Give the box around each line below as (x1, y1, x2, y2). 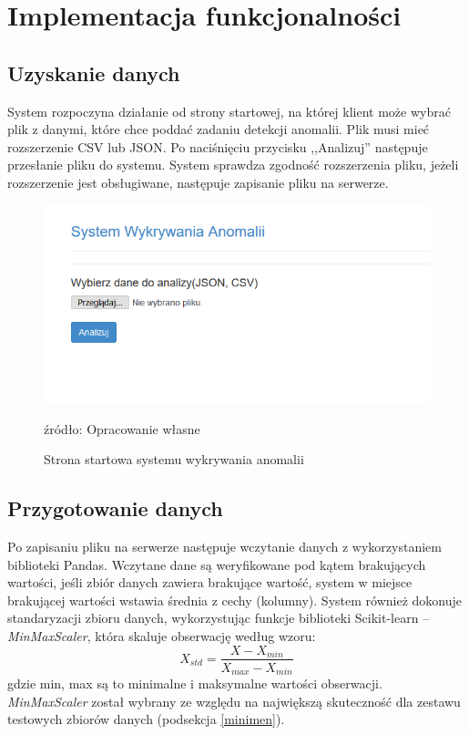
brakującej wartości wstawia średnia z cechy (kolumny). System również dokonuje (7, 590, 462, 609)
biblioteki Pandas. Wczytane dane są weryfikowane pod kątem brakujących (7, 554, 426, 574)
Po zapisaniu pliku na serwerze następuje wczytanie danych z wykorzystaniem (7, 536, 442, 555)
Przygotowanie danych (7, 494, 223, 523)
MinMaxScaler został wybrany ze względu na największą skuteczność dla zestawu (7, 691, 461, 710)
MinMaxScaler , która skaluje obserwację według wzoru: (7, 626, 316, 645)
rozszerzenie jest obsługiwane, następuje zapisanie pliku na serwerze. (7, 172, 389, 192)
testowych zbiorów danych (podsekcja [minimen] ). (7, 709, 285, 729)
